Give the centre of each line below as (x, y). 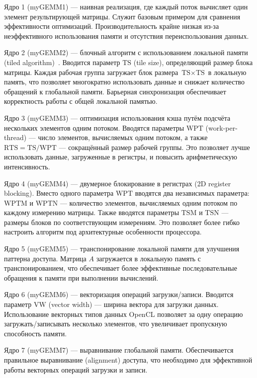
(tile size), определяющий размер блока (193, 62)
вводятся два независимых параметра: (192, 193)
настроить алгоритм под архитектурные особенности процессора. (103, 232)
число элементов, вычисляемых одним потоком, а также (123, 137)
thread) (15, 137)
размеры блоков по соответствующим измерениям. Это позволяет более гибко (122, 222)
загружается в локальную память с (149, 258)
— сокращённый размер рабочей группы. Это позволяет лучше (154, 147)
